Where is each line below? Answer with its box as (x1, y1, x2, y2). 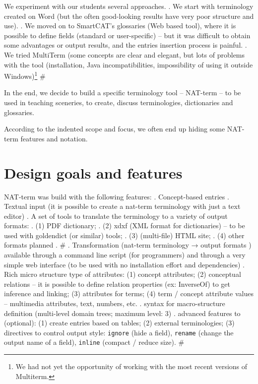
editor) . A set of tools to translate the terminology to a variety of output (4, 210, 228, 221)
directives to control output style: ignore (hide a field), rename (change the (4, 327, 234, 337)
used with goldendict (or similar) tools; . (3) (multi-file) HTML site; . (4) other (4, 230, 245, 240)
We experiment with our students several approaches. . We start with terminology (4, 1, 254, 11)
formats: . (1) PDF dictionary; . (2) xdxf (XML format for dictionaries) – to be (4, 220, 245, 231)
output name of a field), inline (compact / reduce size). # (4, 337, 185, 347)
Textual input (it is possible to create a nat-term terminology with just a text (4, 201, 241, 211)
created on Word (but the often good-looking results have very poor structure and (4, 10, 254, 21)
